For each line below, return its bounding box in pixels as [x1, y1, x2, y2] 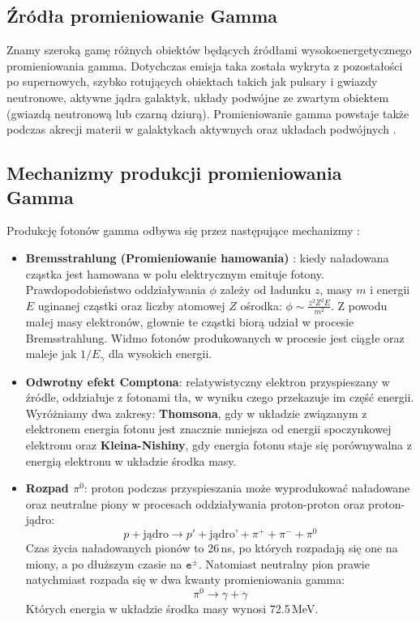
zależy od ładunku [220, 281, 311, 298]
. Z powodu [331, 296, 388, 313]
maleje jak [25, 345, 77, 362]
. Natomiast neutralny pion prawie [198, 555, 370, 572]
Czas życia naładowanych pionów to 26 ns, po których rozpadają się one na [25, 539, 398, 556]
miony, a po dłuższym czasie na [25, 555, 182, 572]
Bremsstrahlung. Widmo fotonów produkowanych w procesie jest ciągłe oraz [25, 329, 405, 346]
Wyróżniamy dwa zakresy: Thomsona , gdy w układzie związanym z [25, 404, 367, 421]
